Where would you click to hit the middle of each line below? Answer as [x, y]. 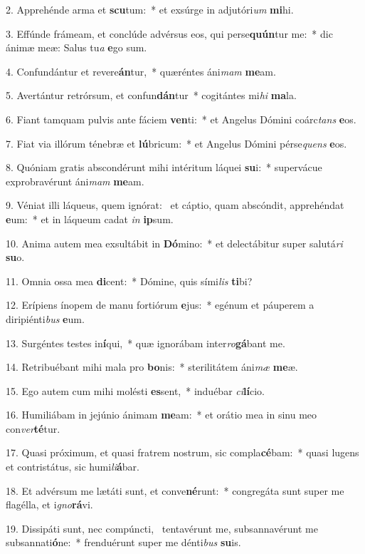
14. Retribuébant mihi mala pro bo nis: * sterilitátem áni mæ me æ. [152, 367]
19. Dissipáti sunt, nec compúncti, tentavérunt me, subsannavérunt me [162, 528]
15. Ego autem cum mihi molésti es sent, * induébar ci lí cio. [135, 390]
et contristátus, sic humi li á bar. [73, 467]
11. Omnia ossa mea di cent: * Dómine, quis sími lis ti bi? [129, 281]
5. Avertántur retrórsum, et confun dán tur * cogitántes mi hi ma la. [151, 95]
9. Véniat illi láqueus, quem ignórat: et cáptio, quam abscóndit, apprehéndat [175, 205]
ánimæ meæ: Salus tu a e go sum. [76, 47]
